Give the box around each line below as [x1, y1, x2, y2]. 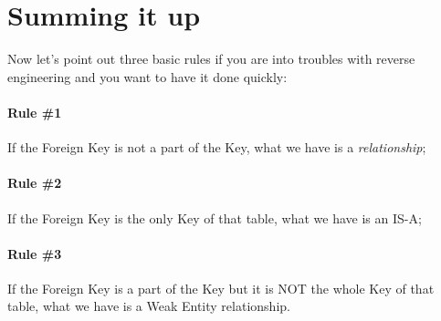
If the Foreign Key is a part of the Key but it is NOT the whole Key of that [7, 278, 435, 297]
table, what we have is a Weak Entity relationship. [7, 296, 290, 316]
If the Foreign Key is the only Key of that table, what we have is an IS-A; [7, 208, 422, 227]
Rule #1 [7, 102, 62, 121]
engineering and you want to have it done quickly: [7, 67, 288, 86]
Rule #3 [7, 243, 62, 263]
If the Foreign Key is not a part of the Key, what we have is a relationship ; [7, 138, 426, 157]
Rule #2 [7, 173, 62, 192]
